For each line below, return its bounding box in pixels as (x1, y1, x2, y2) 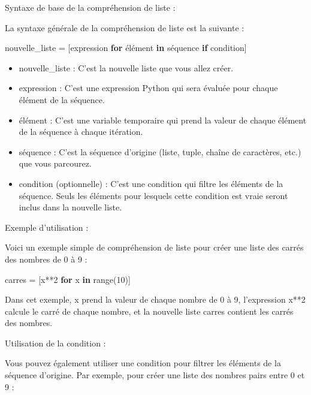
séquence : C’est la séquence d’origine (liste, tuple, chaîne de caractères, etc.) (19, 145, 301, 158)
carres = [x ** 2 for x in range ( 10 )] (5, 273, 131, 285)
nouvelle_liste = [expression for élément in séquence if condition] (5, 41, 247, 54)
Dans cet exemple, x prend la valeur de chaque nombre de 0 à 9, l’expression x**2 (5, 293, 306, 306)
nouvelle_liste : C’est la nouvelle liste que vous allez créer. (19, 61, 234, 74)
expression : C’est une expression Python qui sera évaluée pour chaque (19, 82, 278, 94)
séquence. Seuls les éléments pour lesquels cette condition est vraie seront (19, 189, 288, 201)
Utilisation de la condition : (5, 336, 106, 349)
